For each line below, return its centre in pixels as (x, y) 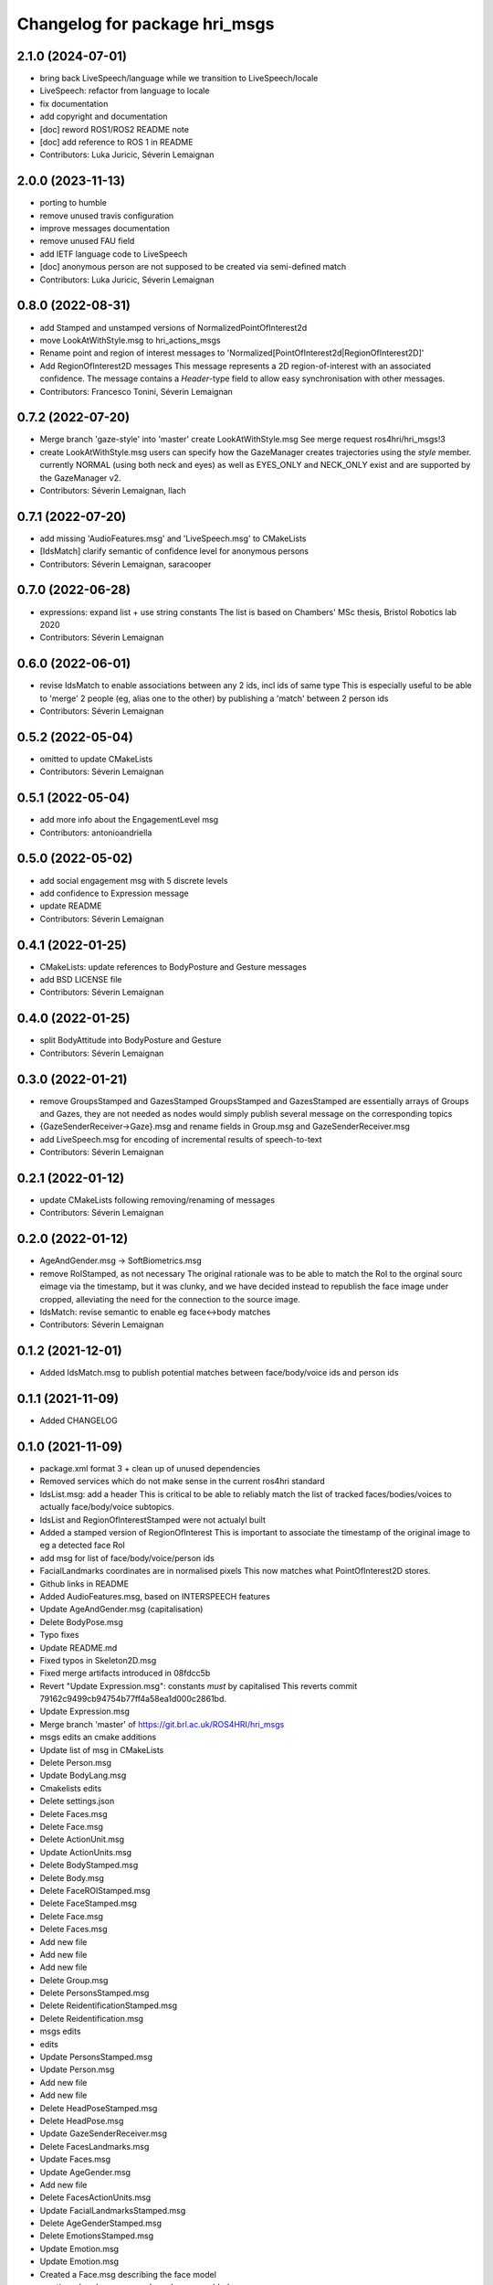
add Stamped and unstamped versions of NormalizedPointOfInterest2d (173, 327)
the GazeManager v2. (80, 478)
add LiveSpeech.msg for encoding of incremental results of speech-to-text (181, 1139)
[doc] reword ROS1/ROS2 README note (114, 129)
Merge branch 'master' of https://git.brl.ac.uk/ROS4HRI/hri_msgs (162, 1724)
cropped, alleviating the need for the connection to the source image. (170, 1299)
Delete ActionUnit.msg (82, 1839)
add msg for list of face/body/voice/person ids (127, 1557)
